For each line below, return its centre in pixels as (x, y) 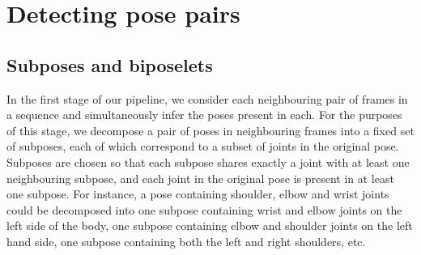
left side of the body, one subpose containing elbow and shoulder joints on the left (210, 225)
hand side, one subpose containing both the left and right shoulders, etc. (186, 241)
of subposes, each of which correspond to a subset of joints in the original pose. (203, 146)
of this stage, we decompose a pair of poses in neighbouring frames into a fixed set (210, 130)
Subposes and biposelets (110, 64)
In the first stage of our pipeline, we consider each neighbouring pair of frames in (207, 98)
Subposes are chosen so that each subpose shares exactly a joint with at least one (208, 161)
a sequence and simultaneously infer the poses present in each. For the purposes (204, 115)
